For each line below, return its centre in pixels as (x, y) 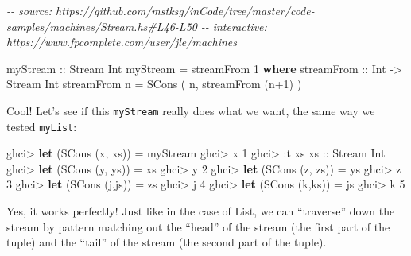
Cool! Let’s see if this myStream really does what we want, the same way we (191, 110)
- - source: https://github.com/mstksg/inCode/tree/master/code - (161, 10)
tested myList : (42, 126)
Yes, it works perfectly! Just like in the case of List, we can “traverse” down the (201, 211)
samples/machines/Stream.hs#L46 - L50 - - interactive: (137, 26)
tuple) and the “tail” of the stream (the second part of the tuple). (167, 242)
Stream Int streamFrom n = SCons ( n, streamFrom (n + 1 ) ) (154, 84)
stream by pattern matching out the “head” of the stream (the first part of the (198, 226)
